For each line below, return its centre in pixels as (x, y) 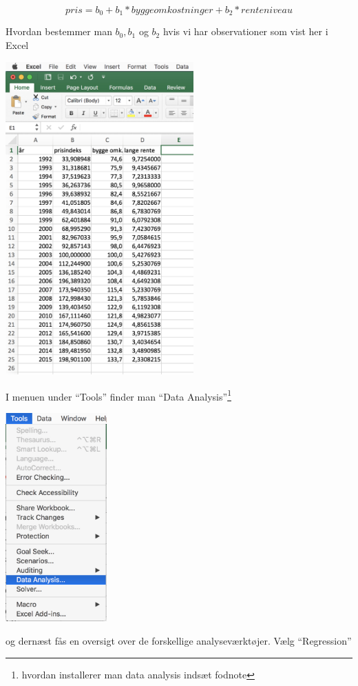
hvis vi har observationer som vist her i (245, 31)
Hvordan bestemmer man (59, 31)
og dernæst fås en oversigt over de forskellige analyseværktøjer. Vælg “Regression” (179, 640)
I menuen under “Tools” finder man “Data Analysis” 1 (118, 395)
